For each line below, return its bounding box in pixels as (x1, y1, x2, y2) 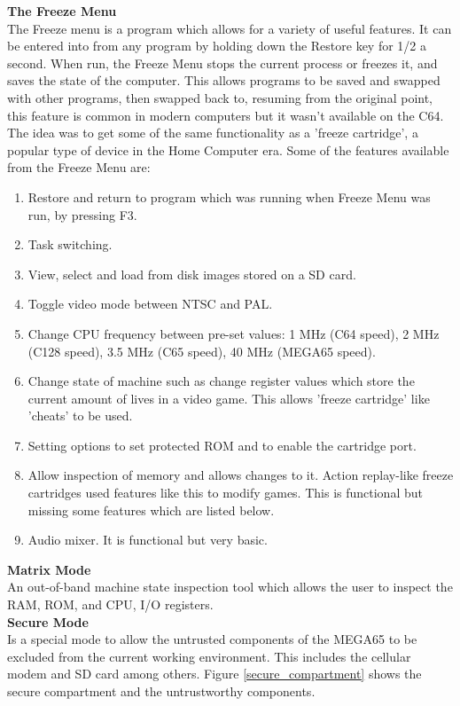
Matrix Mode (7, 560, 91, 578)
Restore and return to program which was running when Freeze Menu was (27, 187, 431, 206)
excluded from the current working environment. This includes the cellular (7, 647, 411, 665)
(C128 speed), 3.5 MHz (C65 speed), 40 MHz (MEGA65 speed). (27, 341, 376, 360)
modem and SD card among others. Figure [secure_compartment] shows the (7, 664, 422, 683)
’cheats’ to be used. (27, 406, 133, 425)
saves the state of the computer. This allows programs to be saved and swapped (7, 71, 441, 90)
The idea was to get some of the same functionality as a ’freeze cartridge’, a (7, 123, 418, 142)
